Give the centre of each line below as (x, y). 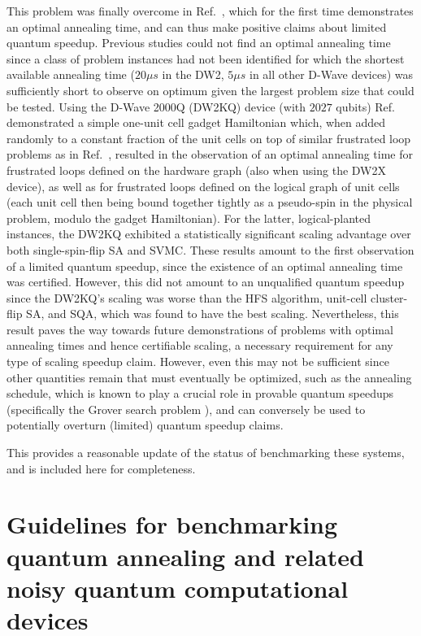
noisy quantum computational (178, 588)
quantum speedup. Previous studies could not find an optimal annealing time (199, 43)
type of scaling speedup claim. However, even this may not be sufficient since (198, 362)
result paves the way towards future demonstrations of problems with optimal (200, 329)
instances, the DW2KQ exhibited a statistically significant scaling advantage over (209, 234)
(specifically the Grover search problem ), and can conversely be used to (186, 409)
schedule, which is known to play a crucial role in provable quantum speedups (200, 393)
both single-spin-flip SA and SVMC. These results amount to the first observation (210, 249)
